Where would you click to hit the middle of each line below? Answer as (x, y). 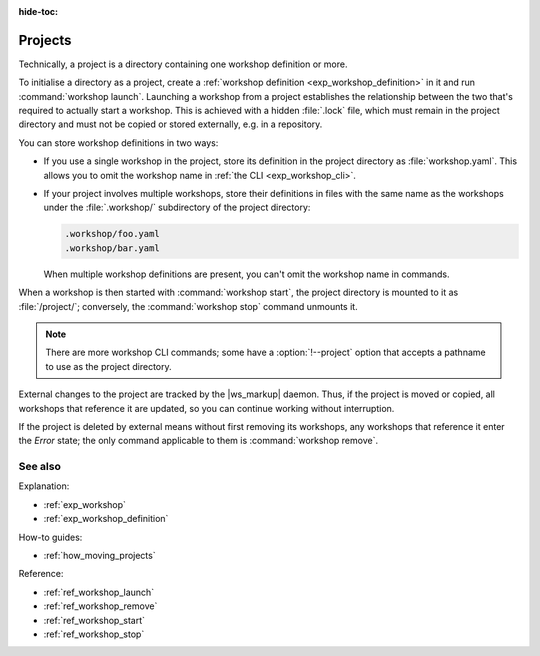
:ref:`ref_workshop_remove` (100, 606)
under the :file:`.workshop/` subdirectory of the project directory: (177, 207)
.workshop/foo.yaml (112, 234)
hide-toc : (38, 11)
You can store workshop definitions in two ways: (118, 142)
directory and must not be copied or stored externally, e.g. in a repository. (170, 124)
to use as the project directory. (108, 366)
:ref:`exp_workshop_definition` (106, 519)
